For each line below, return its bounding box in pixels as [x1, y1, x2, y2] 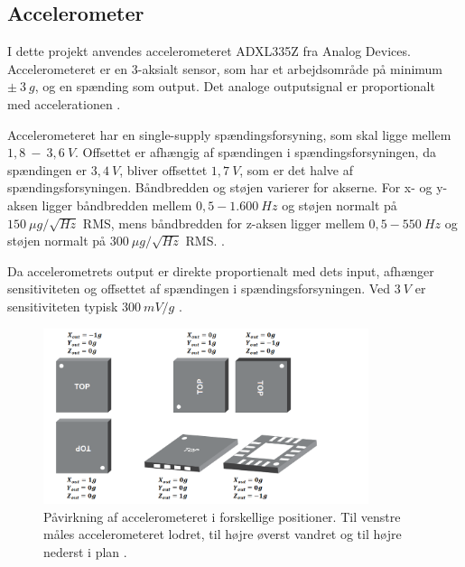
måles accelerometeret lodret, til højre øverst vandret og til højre [43, 525, 402, 544]
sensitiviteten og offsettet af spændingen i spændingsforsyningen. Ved [7, 279, 391, 298]
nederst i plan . [43, 542, 127, 561]
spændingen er [7, 160, 88, 179]
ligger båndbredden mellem [42, 195, 192, 214]
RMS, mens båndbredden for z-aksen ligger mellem [82, 213, 365, 232]
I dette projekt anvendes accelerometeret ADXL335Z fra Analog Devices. [7, 42, 411, 60]
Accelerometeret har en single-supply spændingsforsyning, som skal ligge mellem [7, 125, 451, 144]
